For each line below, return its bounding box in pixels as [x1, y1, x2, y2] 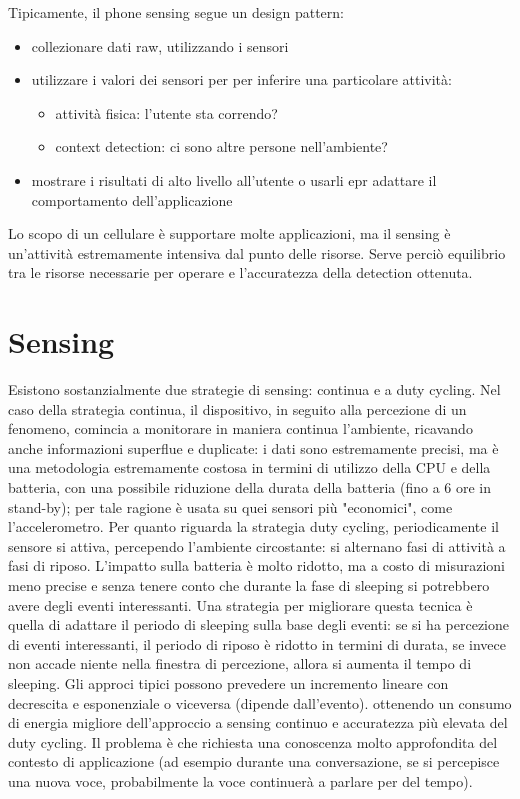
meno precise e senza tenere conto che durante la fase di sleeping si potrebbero [8, 575, 490, 595]
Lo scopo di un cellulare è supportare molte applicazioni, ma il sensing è [8, 223, 451, 244]
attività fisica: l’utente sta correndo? [55, 102, 278, 123]
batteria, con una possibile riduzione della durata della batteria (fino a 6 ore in [8, 477, 492, 498]
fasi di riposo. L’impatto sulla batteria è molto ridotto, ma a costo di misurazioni [8, 555, 505, 576]
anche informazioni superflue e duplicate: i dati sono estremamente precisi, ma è [8, 437, 499, 458]
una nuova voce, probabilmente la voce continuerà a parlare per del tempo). [8, 770, 473, 791]
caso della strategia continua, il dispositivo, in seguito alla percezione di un [8, 398, 467, 419]
